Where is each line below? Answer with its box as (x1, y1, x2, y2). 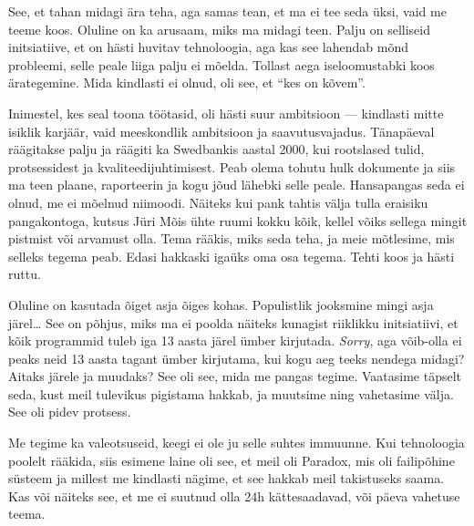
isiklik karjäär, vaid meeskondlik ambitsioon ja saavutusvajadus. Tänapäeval (8, 121, 435, 140)
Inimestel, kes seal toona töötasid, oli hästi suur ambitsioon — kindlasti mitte (8, 103, 444, 122)
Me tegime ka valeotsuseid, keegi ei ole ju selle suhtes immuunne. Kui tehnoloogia (8, 433, 465, 452)
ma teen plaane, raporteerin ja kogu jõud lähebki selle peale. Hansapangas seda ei (8, 175, 465, 194)
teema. (8, 504, 46, 523)
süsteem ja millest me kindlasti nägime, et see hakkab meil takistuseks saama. (8, 469, 445, 488)
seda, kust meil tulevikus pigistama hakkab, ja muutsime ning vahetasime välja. (8, 384, 454, 403)
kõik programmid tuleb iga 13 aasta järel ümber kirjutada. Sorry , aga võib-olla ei (8, 331, 462, 350)
